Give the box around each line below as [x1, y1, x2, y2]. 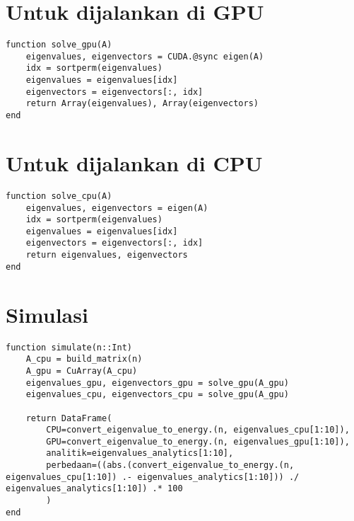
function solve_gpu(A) [6, 40, 112, 50]
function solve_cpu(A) [6, 190, 112, 201]
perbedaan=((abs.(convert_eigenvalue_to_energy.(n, [46, 460, 295, 471]
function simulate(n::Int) [6, 342, 132, 353]
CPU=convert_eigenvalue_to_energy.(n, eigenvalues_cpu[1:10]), [46, 425, 350, 435]
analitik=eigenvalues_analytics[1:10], [46, 448, 234, 459]
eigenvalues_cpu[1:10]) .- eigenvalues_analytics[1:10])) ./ [6, 471, 300, 482]
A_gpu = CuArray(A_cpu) [25, 365, 138, 376]
